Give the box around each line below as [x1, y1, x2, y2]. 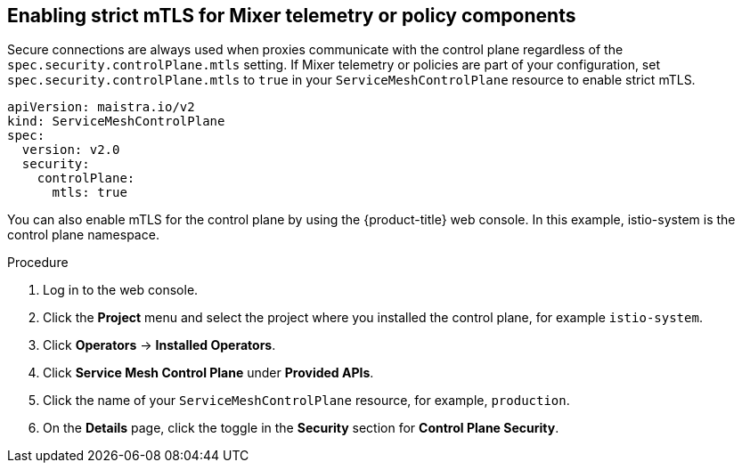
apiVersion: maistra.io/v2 [7, 100, 195, 115]
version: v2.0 [21, 142, 120, 158]
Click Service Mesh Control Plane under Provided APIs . [43, 365, 374, 381]
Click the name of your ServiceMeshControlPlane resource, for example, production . [43, 393, 570, 409]
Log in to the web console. [43, 282, 199, 298]
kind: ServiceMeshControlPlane [7, 114, 225, 129]
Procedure [7, 255, 69, 271]
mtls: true [52, 185, 127, 200]
